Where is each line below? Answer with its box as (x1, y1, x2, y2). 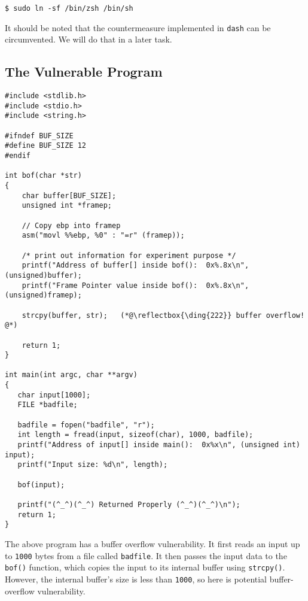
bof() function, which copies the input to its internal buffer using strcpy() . (5, 561, 285, 573)
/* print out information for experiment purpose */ (22, 251, 236, 260)
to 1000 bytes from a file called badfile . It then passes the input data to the (5, 549, 287, 561)
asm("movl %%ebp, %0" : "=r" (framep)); (22, 231, 185, 240)
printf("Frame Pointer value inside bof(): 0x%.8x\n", (22, 281, 249, 290)
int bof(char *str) (5, 171, 82, 180)
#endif (5, 151, 31, 160)
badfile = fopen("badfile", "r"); (17, 420, 155, 429)
